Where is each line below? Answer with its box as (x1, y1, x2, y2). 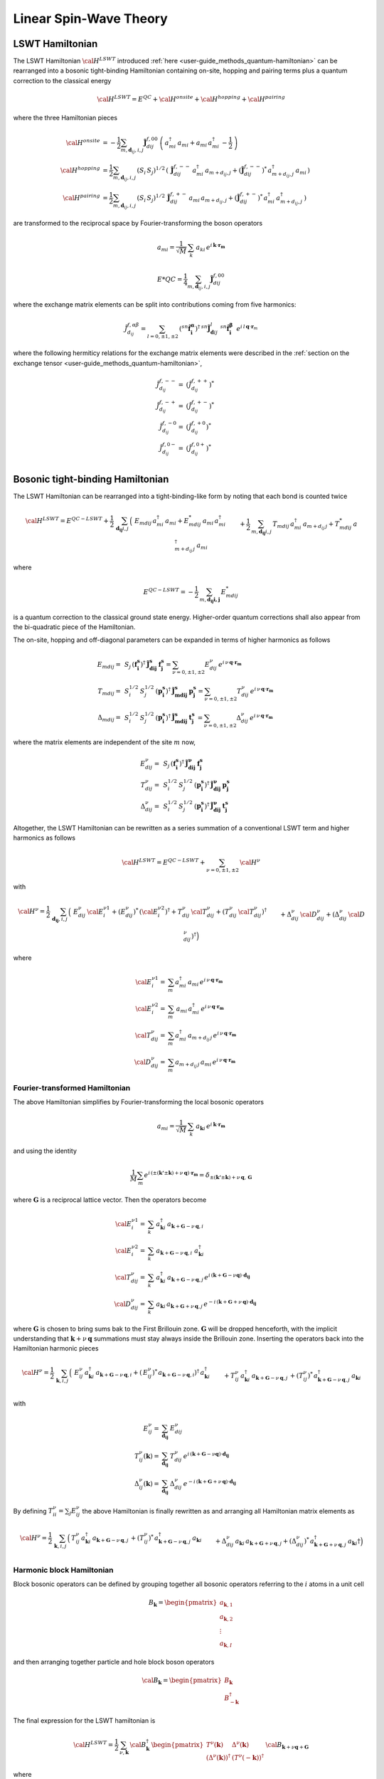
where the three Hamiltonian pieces (13, 114, 117, 122)
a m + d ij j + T (302, 520, 340, 531)
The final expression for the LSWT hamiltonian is (13, 1716, 156, 1725)
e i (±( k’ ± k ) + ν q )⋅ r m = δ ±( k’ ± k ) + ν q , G (144, 1169, 252, 1181)
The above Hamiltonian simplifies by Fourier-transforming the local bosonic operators (13, 1098, 265, 1107)
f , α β (127, 321, 139, 328)
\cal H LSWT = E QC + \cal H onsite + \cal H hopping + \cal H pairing (97, 94, 286, 103)
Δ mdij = (97, 714, 121, 724)
